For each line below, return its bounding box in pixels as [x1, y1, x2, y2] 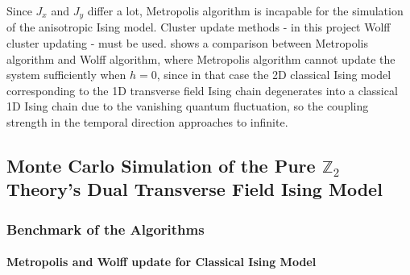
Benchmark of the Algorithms [6, 219, 205, 239]
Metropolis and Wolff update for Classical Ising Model [6, 253, 317, 270]
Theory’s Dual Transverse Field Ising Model [6, 177, 383, 202]
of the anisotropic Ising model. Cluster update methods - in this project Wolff [6, 19, 391, 35]
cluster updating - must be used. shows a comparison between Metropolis [6, 35, 369, 52]
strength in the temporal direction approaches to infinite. [6, 114, 288, 131]
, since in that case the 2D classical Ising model [156, 66, 391, 83]
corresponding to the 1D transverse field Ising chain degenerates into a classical [6, 81, 398, 98]
